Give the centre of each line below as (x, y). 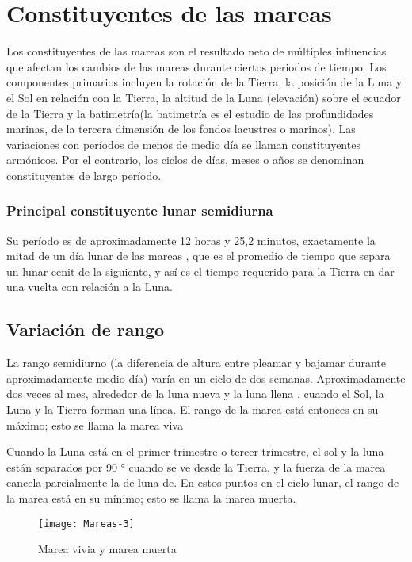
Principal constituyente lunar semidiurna (140, 210)
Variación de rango (86, 329)
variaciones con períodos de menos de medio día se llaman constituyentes (183, 144)
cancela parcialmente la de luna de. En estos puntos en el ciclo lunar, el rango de (203, 482)
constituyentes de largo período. (84, 175)
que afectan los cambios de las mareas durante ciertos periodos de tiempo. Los (196, 66)
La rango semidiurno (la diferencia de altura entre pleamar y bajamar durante (196, 363)
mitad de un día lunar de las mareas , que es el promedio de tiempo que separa (198, 256)
